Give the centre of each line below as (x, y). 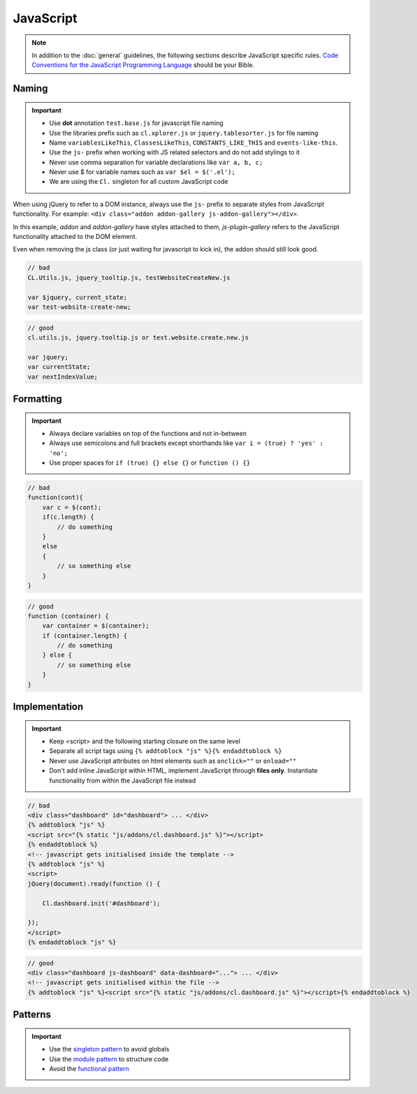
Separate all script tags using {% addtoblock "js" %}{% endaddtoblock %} (166, 751)
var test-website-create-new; (79, 307)
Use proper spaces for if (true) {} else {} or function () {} (150, 463)
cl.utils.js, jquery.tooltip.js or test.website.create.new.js (138, 337)
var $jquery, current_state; (78, 297)
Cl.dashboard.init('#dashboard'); (101, 903)
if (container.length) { (85, 635)
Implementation (48, 707)
